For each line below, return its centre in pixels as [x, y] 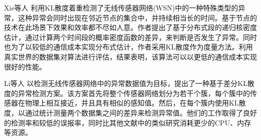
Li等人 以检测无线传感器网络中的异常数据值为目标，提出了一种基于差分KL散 [129, 83]
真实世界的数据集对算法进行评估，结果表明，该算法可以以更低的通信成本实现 [130, 56]
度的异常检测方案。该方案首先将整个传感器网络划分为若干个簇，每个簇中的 [127, 93]
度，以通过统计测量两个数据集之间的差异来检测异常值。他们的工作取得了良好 [130, 112]
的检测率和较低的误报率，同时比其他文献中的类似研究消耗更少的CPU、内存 [128, 122]
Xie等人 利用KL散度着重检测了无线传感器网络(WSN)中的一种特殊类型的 [121, 7]
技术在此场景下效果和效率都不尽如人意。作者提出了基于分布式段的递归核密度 [130, 27]
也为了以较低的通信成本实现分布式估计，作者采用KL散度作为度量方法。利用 [128, 47]
